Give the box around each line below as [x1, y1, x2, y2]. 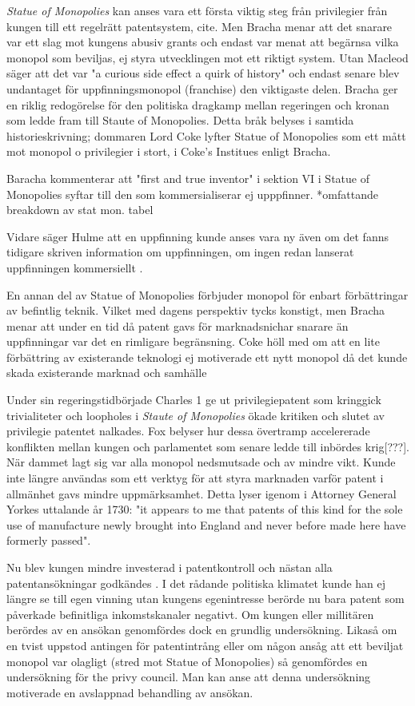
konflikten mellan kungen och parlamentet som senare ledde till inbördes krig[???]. [6, 438, 410, 454]
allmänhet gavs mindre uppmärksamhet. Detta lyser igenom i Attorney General [6, 485, 397, 502]
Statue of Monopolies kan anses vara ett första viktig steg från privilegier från [6, 2, 388, 18]
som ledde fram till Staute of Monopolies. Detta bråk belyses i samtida [6, 112, 354, 129]
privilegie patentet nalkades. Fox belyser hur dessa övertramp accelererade [6, 422, 370, 439]
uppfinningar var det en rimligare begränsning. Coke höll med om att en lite [6, 333, 380, 350]
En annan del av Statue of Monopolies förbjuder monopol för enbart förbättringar [6, 286, 409, 303]
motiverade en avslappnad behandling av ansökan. [6, 684, 253, 700]
